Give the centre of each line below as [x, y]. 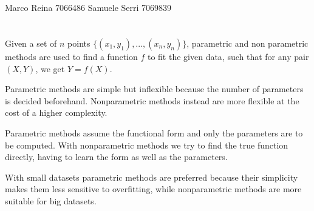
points [79, 43]
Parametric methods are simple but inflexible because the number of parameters [154, 89]
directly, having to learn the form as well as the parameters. [116, 157]
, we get [50, 68]
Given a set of [31, 43]
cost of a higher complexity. [56, 112]
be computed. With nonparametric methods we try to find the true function [147, 145]
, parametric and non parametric [247, 43]
